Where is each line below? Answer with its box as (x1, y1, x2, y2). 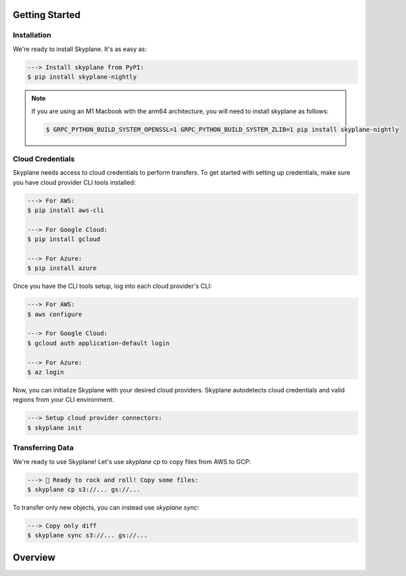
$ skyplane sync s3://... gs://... (27, 532, 148, 539)
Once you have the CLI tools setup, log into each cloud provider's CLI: (12, 282, 212, 290)
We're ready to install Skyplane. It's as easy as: (12, 45, 147, 53)
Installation (12, 30, 52, 40)
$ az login (27, 368, 64, 376)
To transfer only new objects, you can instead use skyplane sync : (12, 503, 200, 511)
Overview (12, 551, 56, 563)
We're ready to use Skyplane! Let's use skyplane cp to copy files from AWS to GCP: (12, 457, 251, 465)
